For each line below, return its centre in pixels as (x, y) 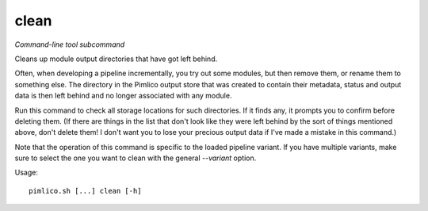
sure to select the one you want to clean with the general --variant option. (136, 158)
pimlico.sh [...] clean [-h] (85, 191)
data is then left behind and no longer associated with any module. (123, 96)
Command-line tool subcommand (70, 44)
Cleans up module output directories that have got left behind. (116, 59)
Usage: (27, 173)
